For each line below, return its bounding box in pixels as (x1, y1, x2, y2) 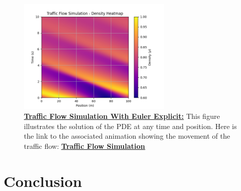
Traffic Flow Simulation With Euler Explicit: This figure (24, 111, 220, 121)
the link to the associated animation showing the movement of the (24, 131, 230, 141)
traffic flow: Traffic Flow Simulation (24, 141, 145, 151)
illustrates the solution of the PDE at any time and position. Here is (24, 120, 237, 131)
